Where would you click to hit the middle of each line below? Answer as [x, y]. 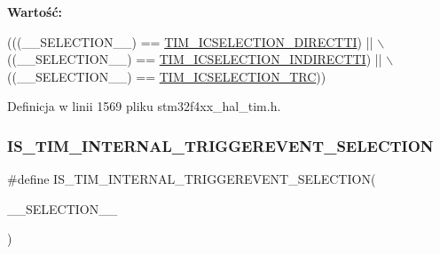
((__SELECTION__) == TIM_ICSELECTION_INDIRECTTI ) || [195, 59]
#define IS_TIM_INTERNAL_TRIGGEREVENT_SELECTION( [192, 179]
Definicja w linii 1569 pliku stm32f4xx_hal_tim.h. [144, 106]
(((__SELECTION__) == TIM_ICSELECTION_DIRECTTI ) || [190, 41]
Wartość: [35, 12]
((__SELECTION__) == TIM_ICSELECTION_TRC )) [167, 76]
